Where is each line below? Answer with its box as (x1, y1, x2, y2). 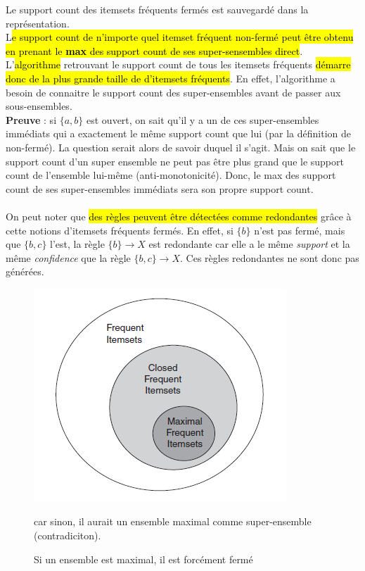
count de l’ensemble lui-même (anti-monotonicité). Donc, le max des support (6, 168, 336, 182)
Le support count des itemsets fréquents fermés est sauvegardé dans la (6, 2, 309, 16)
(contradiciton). (34, 528, 101, 543)
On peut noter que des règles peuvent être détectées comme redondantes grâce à (6, 208, 352, 223)
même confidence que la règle (6, 250, 131, 265)
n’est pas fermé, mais (254, 222, 345, 237)
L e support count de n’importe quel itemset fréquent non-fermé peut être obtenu (6, 30, 354, 44)
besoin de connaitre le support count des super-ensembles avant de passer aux (6, 84, 341, 99)
